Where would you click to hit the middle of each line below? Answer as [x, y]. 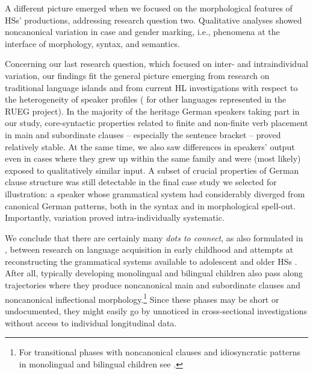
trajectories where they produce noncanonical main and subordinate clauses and [153, 285]
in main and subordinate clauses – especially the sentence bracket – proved [143, 134]
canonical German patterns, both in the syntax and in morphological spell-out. [150, 205]
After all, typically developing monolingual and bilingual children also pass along [154, 273]
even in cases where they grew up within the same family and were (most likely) [153, 158]
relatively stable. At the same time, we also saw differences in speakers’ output [150, 146]
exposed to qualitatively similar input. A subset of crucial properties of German [152, 170]
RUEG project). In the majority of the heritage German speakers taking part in [152, 111]
